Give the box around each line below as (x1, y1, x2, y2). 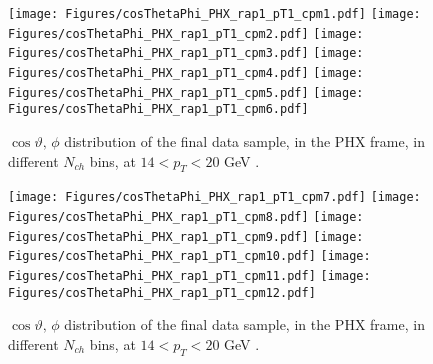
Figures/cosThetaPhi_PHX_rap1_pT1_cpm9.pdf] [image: (8, 229, 364, 244)
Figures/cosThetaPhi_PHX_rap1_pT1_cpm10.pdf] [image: (8, 249, 371, 264)
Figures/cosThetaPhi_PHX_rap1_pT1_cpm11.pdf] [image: (8, 268, 371, 283)
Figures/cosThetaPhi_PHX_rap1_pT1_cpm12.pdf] (8, 285, 316, 300)
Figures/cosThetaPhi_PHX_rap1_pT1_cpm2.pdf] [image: (8, 26, 364, 41)
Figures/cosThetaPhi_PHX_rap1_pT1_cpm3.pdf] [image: (8, 46, 364, 61)
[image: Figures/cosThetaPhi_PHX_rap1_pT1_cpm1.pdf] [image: (8, 7, 421, 21)
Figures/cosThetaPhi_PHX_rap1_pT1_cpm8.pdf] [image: (8, 209, 364, 224)
